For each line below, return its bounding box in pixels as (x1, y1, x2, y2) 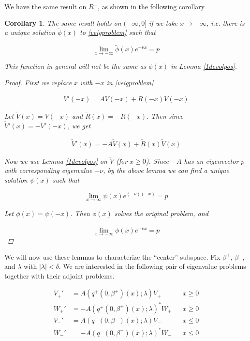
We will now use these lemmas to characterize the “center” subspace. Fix (4, 251, 221, 262)
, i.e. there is (206, 17, 245, 28)
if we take (149, 17, 178, 28)
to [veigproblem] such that (80, 27, 156, 37)
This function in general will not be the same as (4, 61, 147, 71)
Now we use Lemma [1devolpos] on (4, 155, 107, 166)
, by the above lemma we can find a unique (103, 165, 229, 175)
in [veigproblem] (106, 77, 154, 88)
